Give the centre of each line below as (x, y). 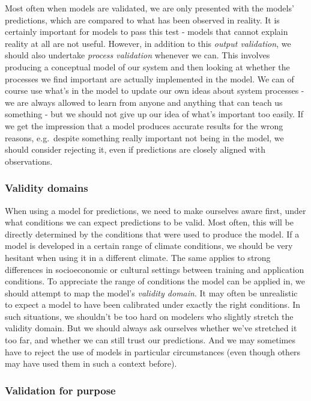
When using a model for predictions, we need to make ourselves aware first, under (155, 210)
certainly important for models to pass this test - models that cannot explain (146, 32)
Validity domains (47, 188)
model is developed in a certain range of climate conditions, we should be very (149, 246)
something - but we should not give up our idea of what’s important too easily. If (154, 114)
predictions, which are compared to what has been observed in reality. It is (142, 20)
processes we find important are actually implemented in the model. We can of (149, 78)
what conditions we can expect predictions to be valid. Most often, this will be (149, 222)
